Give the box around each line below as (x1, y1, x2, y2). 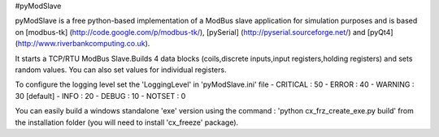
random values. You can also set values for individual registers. (15, 65, 227, 75)
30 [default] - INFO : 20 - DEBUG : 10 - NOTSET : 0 (15, 91, 186, 101)
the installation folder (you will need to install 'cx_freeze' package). (15, 118, 239, 127)
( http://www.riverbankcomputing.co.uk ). (15, 39, 150, 49)
